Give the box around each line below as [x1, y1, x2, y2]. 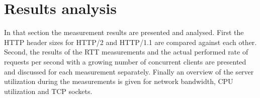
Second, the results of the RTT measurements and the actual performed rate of [4, 46, 248, 57]
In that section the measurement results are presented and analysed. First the [4, 27, 244, 37]
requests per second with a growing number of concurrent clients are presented [4, 56, 246, 66]
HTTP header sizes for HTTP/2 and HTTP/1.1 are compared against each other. [4, 36, 257, 47]
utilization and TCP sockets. [4, 85, 93, 96]
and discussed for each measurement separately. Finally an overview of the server [4, 66, 254, 76]
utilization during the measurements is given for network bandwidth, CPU [4, 76, 233, 86]
